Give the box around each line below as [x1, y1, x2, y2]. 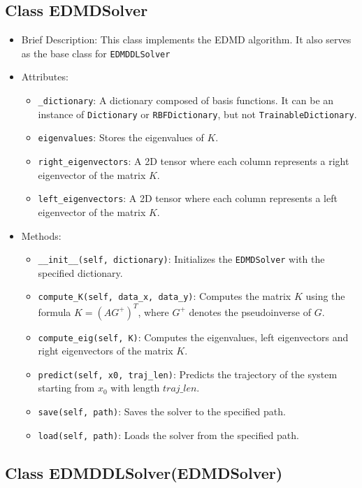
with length [110, 380, 160, 395]
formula [38, 304, 71, 319]
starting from [38, 380, 95, 395]
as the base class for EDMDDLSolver [21, 45, 171, 60]
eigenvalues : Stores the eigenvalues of [38, 130, 204, 145]
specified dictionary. [38, 265, 123, 280]
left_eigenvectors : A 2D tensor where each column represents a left [38, 191, 338, 206]
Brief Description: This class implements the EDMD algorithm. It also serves [21, 32, 352, 47]
